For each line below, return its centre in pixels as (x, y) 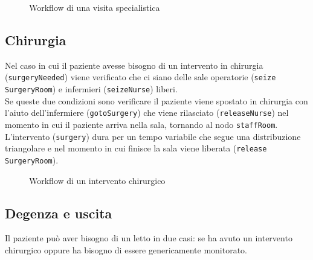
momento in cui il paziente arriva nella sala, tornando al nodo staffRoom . (141, 124)
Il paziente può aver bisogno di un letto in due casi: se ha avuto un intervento (149, 238)
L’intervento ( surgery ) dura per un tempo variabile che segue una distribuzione (153, 136)
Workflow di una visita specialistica (95, 7)
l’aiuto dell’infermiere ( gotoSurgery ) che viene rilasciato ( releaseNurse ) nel (147, 113)
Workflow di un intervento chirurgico (97, 180)
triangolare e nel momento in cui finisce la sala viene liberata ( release (136, 148)
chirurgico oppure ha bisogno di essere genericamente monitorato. (126, 249)
